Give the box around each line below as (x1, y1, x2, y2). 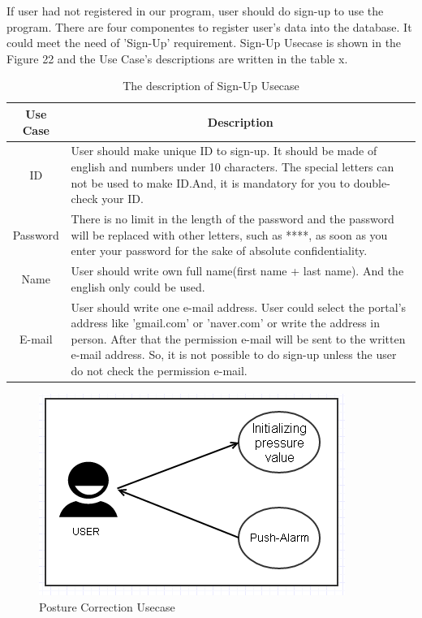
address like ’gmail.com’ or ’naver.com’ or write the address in (71, 314, 381, 331)
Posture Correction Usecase (39, 598, 175, 615)
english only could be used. (71, 278, 205, 295)
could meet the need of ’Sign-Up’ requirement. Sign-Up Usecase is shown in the (6, 34, 402, 51)
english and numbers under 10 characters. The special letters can (71, 158, 394, 175)
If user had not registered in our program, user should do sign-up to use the (6, 2, 384, 19)
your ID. (101, 190, 144, 207)
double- (353, 174, 390, 191)
